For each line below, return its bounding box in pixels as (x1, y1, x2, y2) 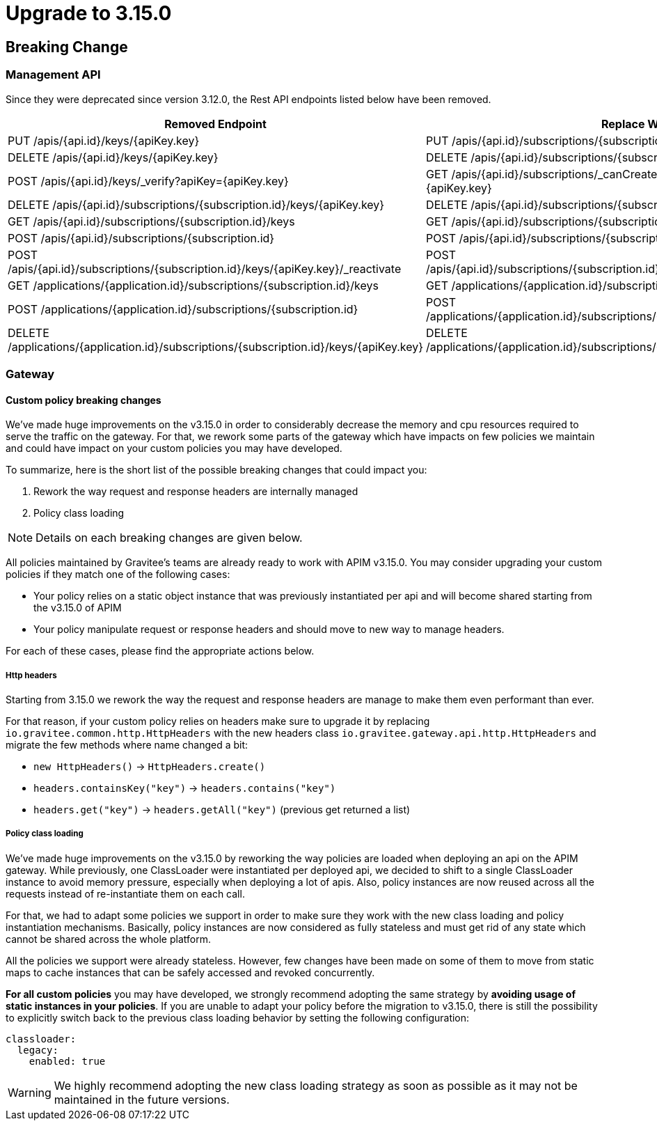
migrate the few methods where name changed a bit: (6, 738, 248, 751)
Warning (8, 1085, 52, 1100)
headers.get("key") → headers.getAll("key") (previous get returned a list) (33, 803, 411, 815)
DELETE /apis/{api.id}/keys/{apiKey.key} (8, 150, 219, 164)
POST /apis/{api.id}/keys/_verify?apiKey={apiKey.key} (8, 173, 289, 188)
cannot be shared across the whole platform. (6, 932, 211, 945)
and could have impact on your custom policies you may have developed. (6, 442, 342, 455)
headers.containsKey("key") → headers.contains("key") (33, 781, 336, 794)
